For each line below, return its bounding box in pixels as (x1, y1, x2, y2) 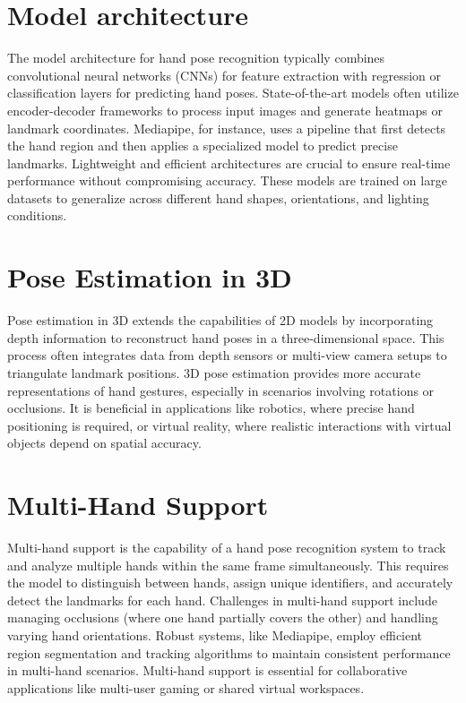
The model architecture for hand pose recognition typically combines (7, 48, 385, 67)
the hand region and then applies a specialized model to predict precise (7, 136, 398, 155)
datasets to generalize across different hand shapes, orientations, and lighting (7, 188, 429, 207)
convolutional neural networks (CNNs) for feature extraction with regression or (7, 65, 442, 84)
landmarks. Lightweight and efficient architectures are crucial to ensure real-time (7, 153, 451, 172)
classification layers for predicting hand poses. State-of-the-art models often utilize (7, 83, 459, 102)
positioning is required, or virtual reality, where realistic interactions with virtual (7, 416, 452, 434)
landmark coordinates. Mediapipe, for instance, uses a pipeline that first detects (7, 118, 446, 137)
